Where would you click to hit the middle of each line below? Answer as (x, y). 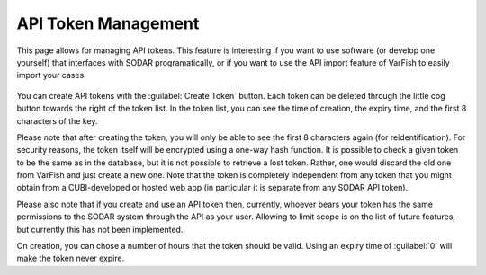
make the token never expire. (71, 258)
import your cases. (52, 75)
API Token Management (108, 23)
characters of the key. (57, 120)
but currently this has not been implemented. (100, 229)
